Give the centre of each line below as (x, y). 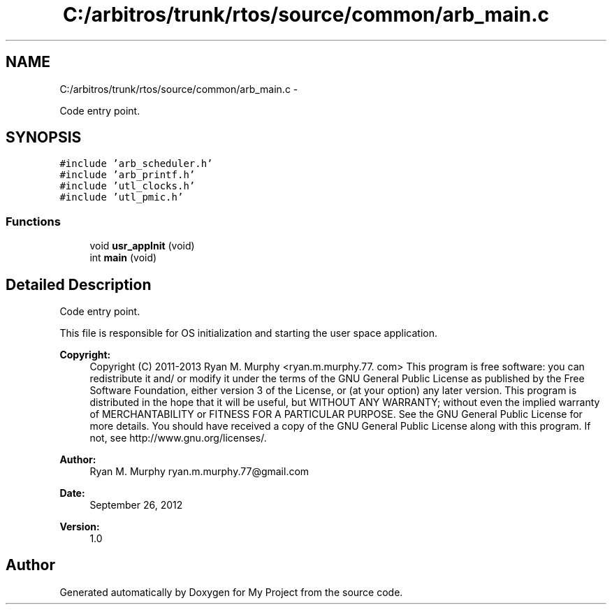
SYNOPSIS (44, 138)
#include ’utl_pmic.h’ (122, 197)
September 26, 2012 (136, 505)
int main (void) (123, 258)
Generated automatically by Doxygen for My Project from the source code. (231, 592)
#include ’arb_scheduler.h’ (136, 164)
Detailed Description (79, 284)
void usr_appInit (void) (142, 246)
